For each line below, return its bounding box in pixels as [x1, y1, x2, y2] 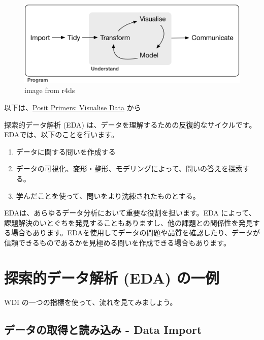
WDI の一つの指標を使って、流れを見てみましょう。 [4, 296, 177, 307]
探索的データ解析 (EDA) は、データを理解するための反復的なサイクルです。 [4, 119, 256, 130]
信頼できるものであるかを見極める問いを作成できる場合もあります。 [4, 237, 230, 248]
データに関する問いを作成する [16, 146, 116, 157]
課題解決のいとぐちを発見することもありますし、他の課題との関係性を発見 [4, 217, 253, 228]
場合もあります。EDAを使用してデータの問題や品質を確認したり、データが [11, 227, 260, 238]
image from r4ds [24, 85, 75, 96]
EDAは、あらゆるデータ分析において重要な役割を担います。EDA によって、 [4, 207, 256, 218]
